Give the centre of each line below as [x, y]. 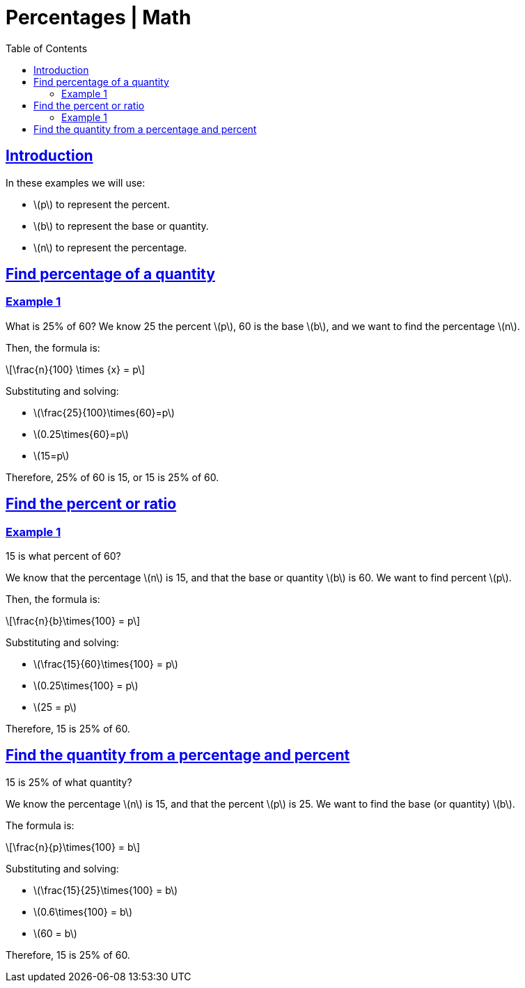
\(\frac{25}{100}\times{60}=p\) [104, 412]
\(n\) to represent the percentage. [110, 247]
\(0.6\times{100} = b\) [83, 911]
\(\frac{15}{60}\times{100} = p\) [106, 664]
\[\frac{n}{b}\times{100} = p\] [73, 621]
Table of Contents [47, 48]
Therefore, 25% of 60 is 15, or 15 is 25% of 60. [112, 477]
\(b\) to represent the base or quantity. [121, 226]
